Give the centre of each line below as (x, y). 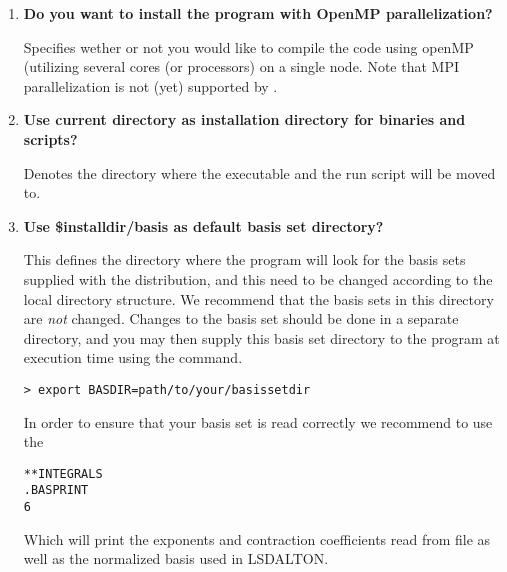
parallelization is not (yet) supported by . (150, 85)
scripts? (50, 138)
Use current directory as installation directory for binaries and (244, 119)
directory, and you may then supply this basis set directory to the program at (261, 337)
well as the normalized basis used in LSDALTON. (176, 558)
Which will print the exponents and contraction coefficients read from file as (257, 538)
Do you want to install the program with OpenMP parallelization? (258, 13)
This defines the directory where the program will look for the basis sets (244, 259)
